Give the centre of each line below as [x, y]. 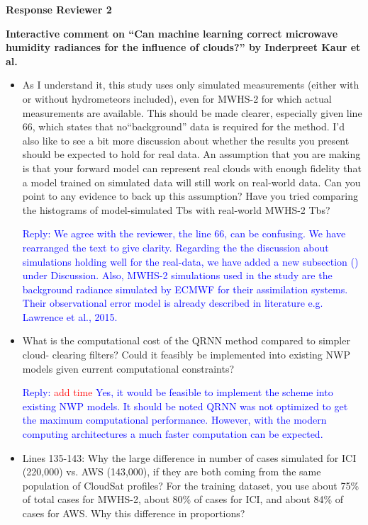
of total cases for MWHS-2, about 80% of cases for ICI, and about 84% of [183, 499]
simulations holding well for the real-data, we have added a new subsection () [190, 261]
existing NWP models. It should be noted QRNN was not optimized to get [185, 406]
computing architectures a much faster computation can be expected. [173, 434]
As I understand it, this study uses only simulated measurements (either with [191, 85]
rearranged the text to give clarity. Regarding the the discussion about [175, 247]
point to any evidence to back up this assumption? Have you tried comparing [190, 196]
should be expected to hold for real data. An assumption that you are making [191, 154]
